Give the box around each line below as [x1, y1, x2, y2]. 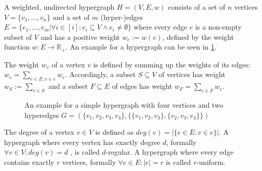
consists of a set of [168, 2, 225, 12]
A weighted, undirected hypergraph [4, 2, 115, 12]
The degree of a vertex [4, 127, 74, 137]
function [4, 41, 30, 52]
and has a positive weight [40, 31, 120, 42]
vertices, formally [62, 156, 116, 167]
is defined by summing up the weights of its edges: [93, 59, 250, 69]
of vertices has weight [158, 69, 226, 80]
